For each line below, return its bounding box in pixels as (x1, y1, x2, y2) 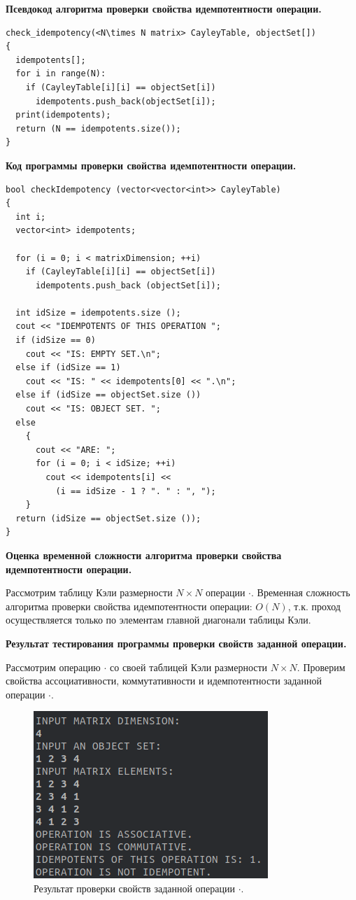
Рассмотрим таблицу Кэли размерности (6, 585, 173, 600)
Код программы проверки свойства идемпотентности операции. (6, 157, 297, 172)
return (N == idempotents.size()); (15, 123, 181, 134)
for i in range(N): (15, 69, 106, 79)
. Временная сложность (251, 585, 350, 600)
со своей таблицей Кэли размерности (110, 659, 268, 674)
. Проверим (297, 659, 346, 674)
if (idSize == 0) (15, 335, 96, 346)
